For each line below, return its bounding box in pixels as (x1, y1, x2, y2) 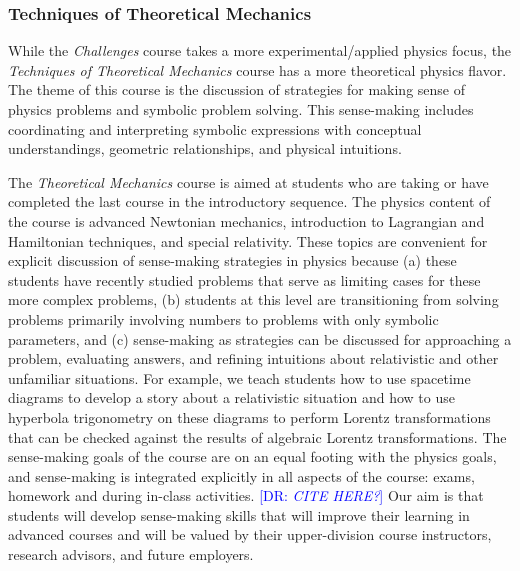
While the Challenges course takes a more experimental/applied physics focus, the (8, 40, 512, 61)
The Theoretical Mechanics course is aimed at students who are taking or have (8, 171, 489, 192)
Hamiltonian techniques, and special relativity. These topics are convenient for (8, 230, 488, 251)
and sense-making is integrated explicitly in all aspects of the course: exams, (8, 465, 475, 486)
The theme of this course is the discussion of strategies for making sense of (8, 79, 465, 100)
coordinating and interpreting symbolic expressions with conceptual (8, 118, 422, 139)
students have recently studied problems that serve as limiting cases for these (8, 269, 481, 290)
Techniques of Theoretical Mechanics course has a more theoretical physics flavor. (8, 59, 507, 80)
